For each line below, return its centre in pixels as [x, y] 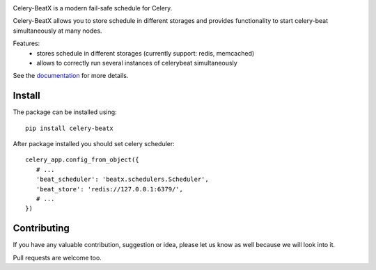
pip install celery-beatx [70, 128]
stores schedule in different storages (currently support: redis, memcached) [146, 53]
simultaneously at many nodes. [57, 31]
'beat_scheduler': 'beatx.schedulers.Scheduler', [122, 180]
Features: [26, 43]
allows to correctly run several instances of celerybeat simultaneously [137, 63]
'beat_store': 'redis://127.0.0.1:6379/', [110, 189]
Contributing [41, 229]
